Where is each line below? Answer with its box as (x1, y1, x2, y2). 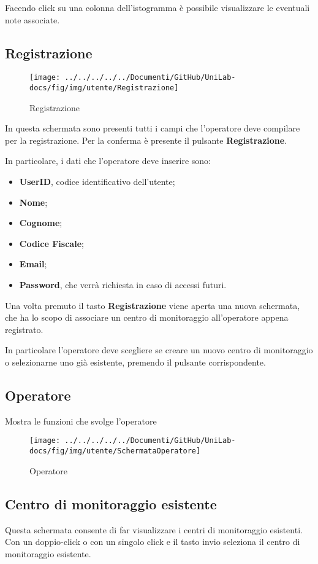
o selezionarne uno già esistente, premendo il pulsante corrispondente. (5, 356, 266, 369)
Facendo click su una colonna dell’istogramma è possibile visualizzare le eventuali (5, 1, 310, 14)
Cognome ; (19, 216, 62, 229)
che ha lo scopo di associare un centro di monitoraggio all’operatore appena (5, 311, 289, 324)
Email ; (19, 257, 47, 270)
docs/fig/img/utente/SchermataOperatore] (29, 447, 201, 456)
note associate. (5, 13, 60, 26)
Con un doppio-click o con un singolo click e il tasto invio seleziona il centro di (5, 535, 300, 548)
